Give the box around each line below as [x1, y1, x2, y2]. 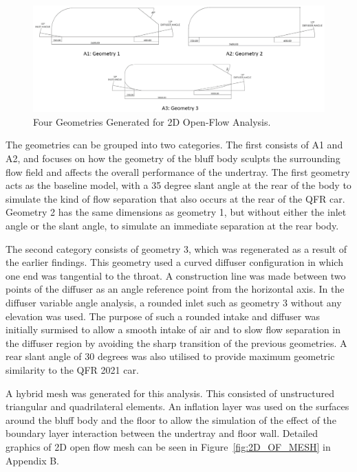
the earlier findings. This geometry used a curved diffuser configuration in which [6, 255, 343, 269]
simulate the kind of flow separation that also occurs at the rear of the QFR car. [6, 191, 345, 205]
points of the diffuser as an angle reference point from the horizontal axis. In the [6, 282, 345, 296]
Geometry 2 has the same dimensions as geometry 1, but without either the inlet [6, 205, 347, 219]
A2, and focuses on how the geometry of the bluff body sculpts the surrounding [6, 151, 340, 166]
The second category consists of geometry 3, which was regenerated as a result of [6, 241, 347, 256]
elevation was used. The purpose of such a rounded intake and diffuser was [6, 308, 321, 323]
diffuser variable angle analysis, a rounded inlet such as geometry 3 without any [6, 295, 342, 309]
